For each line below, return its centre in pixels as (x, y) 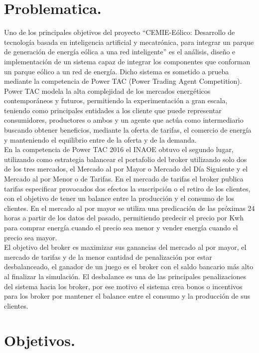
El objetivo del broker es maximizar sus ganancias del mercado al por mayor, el (125, 247)
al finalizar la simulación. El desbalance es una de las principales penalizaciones (125, 276)
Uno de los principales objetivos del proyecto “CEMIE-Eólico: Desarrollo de (120, 32)
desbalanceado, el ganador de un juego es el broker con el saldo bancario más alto (129, 266)
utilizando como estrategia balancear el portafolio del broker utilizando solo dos (126, 159)
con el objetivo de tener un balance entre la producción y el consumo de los (119, 198)
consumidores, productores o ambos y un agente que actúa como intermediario (124, 120)
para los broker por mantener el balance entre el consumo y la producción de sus (127, 296)
